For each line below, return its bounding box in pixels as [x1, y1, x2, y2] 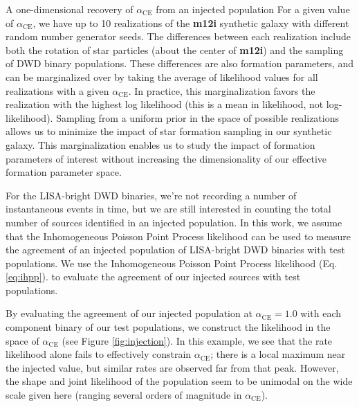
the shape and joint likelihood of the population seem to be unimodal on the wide [6, 374, 353, 388]
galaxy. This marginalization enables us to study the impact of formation [6, 137, 315, 152]
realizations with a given [6, 83, 109, 98]
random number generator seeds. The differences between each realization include [6, 29, 351, 44]
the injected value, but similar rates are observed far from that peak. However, [6, 360, 339, 374]
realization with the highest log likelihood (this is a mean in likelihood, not [6, 97, 324, 111]
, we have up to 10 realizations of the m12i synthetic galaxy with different [33, 15, 349, 30]
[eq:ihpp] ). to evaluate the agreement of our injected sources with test [6, 269, 301, 284]
